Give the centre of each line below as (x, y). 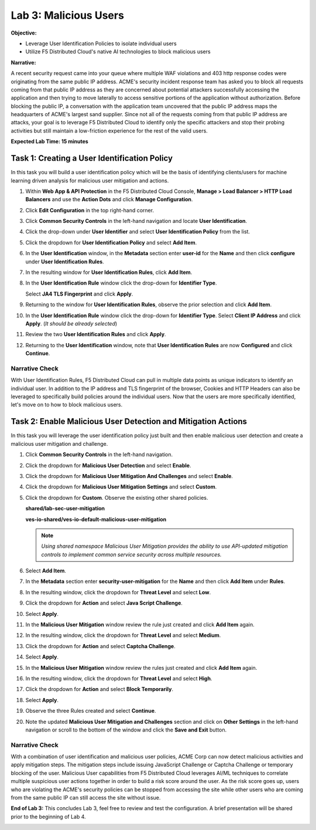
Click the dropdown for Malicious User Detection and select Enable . (108, 465)
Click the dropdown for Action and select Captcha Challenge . (100, 646)
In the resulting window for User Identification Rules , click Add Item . (109, 272)
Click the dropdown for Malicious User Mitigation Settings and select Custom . (121, 487)
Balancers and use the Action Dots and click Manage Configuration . (109, 199)
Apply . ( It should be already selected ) (71, 323)
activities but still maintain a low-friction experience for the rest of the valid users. (109, 131)
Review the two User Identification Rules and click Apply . (96, 334)
